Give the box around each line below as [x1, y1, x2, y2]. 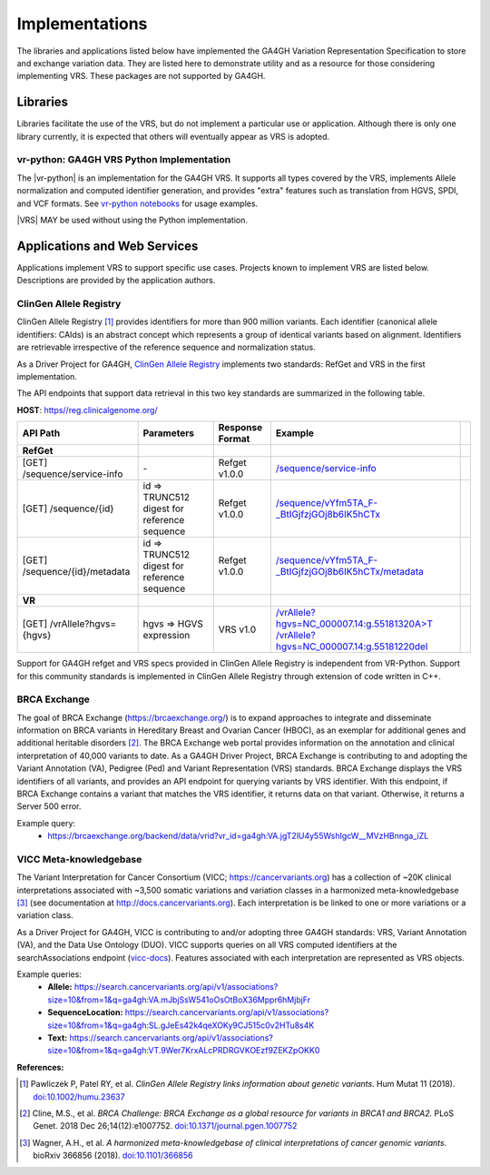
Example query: [16, 817, 76, 828]
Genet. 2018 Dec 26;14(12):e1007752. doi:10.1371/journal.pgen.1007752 [33, 1121, 298, 1131]
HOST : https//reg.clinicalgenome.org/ [16, 404, 158, 415]
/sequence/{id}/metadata [22, 566, 131, 578]
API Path [22, 427, 61, 439]
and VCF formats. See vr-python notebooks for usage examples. [16, 198, 259, 209]
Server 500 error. [16, 801, 82, 812]
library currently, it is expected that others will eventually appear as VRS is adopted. [16, 131, 330, 142]
